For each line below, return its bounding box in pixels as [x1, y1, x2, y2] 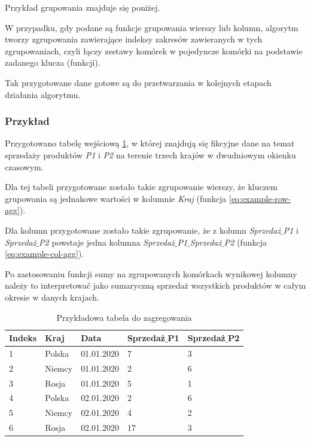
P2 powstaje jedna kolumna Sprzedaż [39, 235, 175, 248]
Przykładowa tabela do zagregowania [56, 311, 192, 323]
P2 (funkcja [224, 235, 267, 248]
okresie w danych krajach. [5, 290, 100, 303]
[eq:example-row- [228, 192, 291, 204]
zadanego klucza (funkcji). [5, 56, 100, 69]
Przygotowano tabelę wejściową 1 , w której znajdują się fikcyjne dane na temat [5, 137, 295, 149]
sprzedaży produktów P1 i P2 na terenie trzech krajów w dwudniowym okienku [5, 148, 296, 161]
